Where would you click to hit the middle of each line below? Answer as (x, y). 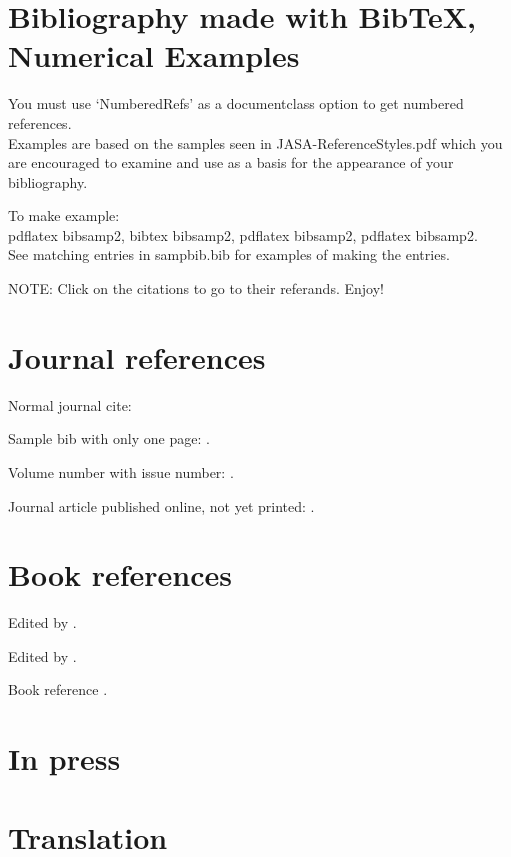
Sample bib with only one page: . (109, 438)
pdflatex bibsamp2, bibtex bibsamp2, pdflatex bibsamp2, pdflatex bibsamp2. (243, 234)
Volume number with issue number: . (121, 471)
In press (64, 758)
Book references (120, 574)
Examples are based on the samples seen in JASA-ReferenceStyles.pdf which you (255, 142)
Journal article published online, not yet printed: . (161, 505)
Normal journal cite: (70, 404)
